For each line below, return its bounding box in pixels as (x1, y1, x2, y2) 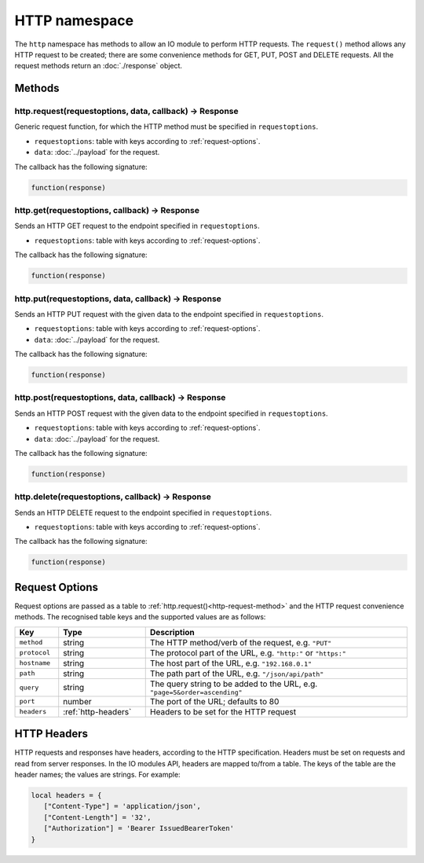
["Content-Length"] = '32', (43, 813, 152, 821)
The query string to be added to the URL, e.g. (149, 678, 318, 689)
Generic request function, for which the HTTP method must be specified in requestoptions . (14, 122, 318, 131)
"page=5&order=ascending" (149, 688, 243, 696)
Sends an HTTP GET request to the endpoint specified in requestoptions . (14, 221, 261, 231)
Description (149, 626, 196, 637)
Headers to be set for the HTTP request (149, 706, 297, 717)
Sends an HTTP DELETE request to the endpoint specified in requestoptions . (14, 508, 272, 517)
